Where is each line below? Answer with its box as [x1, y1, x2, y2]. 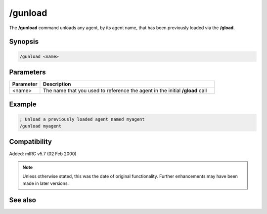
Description [43, 81, 71, 87]
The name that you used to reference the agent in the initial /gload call [43, 87, 207, 94]
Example [9, 100, 37, 109]
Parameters [9, 68, 46, 76]
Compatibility [9, 137, 52, 146]
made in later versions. [22, 180, 69, 186]
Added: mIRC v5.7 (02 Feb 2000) [9, 151, 77, 157]
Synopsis [9, 38, 39, 46]
